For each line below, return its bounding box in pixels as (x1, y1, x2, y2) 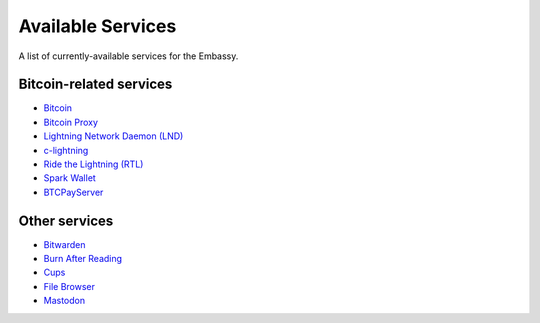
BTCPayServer (43, 186, 104, 198)
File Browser (43, 280, 95, 292)
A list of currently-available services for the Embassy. (18, 50, 239, 62)
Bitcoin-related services (18, 76, 173, 93)
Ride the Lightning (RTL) (43, 158, 144, 170)
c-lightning (43, 144, 89, 156)
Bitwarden (43, 238, 86, 250)
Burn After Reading (43, 253, 123, 265)
